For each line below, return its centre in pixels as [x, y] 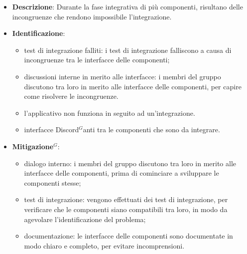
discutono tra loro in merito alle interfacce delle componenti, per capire [133, 86]
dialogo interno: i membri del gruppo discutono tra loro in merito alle [130, 163]
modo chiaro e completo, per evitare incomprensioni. [104, 245]
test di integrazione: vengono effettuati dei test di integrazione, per [126, 199]
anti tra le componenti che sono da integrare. [151, 129]
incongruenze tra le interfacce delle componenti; [97, 60]
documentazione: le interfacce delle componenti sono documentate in [128, 236]
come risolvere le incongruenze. [71, 96]
